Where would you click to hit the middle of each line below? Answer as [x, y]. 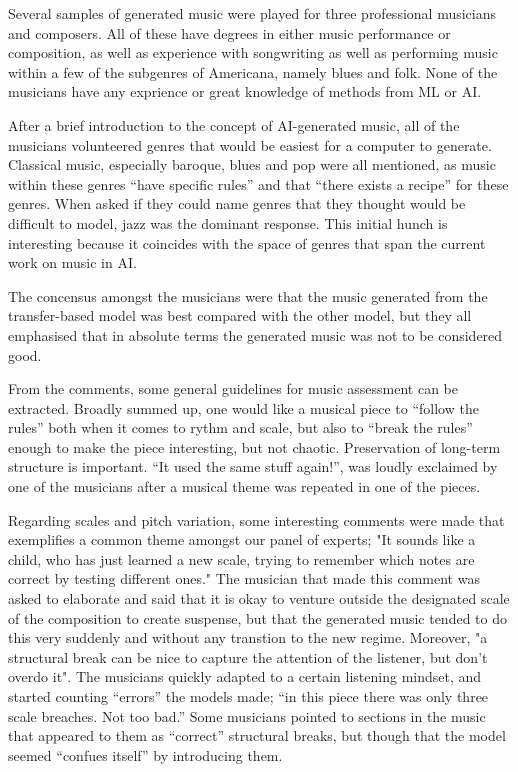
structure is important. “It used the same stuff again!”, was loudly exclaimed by [253, 466]
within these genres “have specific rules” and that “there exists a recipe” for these [258, 183]
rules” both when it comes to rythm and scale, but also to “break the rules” [240, 427]
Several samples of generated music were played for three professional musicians [252, 13]
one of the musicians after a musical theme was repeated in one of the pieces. [244, 486]
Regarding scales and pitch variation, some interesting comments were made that [256, 519]
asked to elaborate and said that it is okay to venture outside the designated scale [259, 598]
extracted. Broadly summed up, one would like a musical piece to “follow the [243, 407]
